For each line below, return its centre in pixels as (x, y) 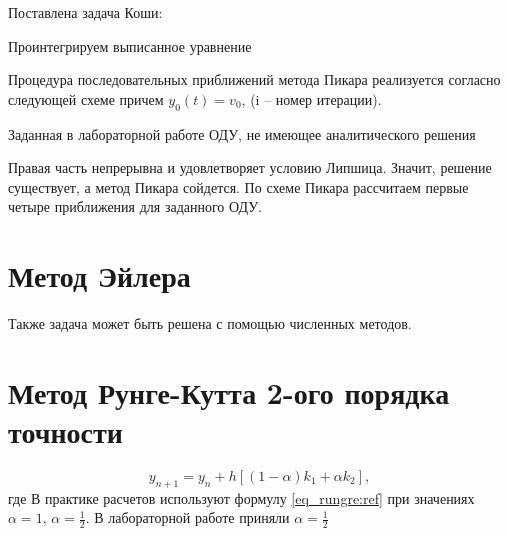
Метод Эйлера (99, 275)
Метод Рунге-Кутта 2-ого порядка (229, 391)
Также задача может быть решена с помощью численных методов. (210, 323)
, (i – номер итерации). (311, 98)
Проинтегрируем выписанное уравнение (130, 45)
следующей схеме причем (86, 98)
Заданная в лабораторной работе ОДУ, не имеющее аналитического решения (242, 133)
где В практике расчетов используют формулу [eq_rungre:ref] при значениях (241, 497)
